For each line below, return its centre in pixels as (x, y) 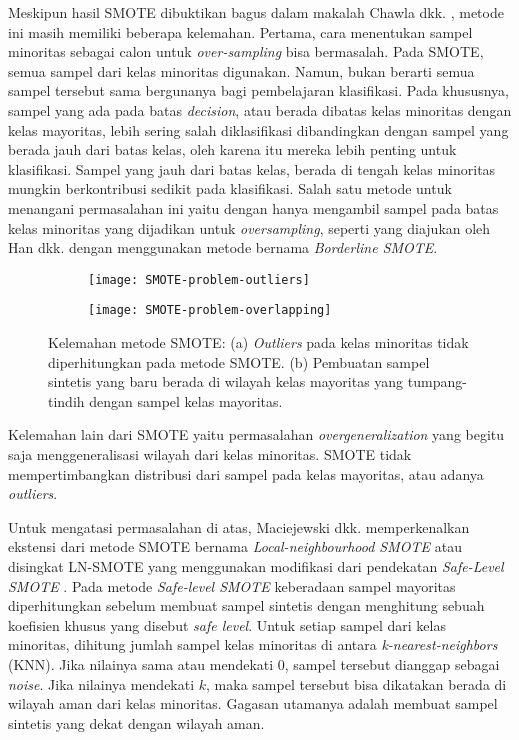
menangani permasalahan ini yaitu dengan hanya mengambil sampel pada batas (253, 207)
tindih (66, 400)
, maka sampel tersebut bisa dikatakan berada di (356, 683)
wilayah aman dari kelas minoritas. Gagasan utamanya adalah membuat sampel (253, 703)
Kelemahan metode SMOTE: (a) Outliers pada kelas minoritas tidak (258, 342)
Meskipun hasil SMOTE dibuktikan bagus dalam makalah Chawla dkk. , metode (256, 12)
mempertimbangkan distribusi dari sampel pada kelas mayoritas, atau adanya (246, 473)
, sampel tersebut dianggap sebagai (392, 663)
